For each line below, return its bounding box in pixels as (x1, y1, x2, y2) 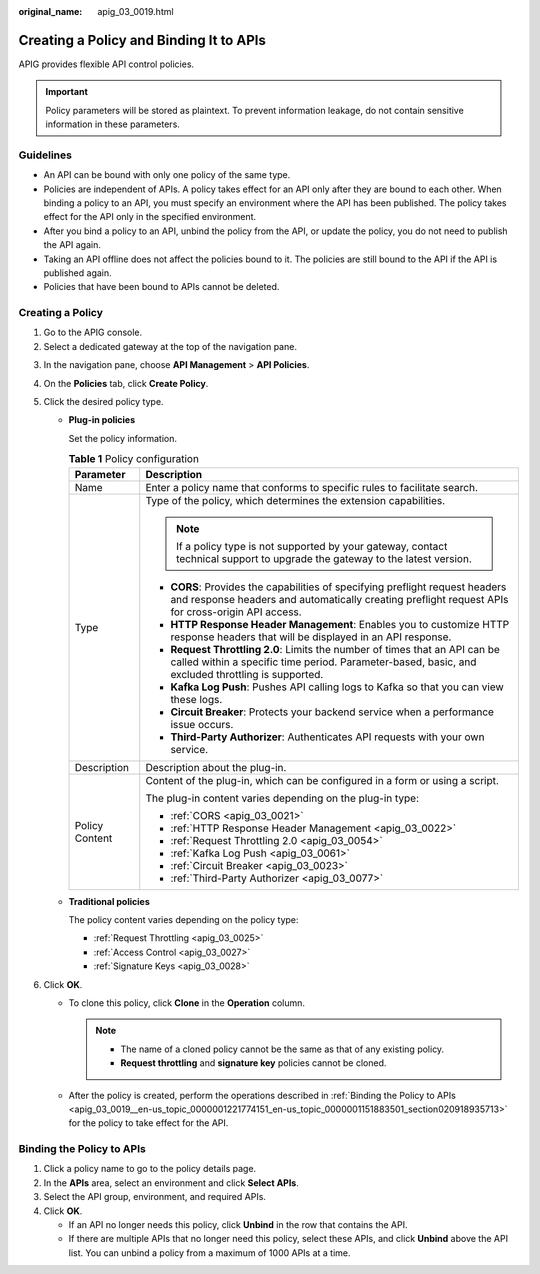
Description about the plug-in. (145, 760, 287, 774)
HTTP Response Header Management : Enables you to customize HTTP (170, 617, 510, 631)
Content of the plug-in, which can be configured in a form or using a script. (145, 773, 500, 787)
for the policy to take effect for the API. (68, 1117, 229, 1129)
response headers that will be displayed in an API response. (170, 630, 452, 644)
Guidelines (18, 148, 72, 162)
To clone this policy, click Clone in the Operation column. (68, 996, 305, 1009)
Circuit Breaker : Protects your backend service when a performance (170, 705, 495, 719)
